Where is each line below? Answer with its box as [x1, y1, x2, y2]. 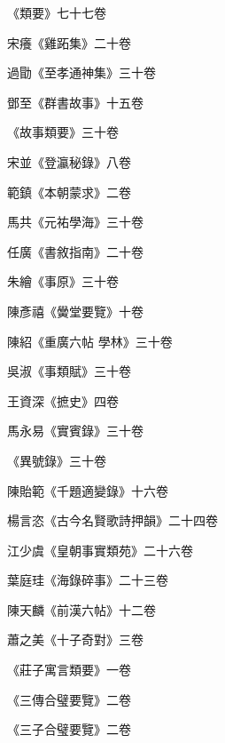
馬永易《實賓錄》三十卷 [7, 421, 144, 440]
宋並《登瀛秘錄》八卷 [7, 152, 131, 171]
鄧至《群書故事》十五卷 [7, 92, 144, 111]
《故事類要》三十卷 [7, 123, 119, 141]
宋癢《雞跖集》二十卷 [7, 33, 131, 52]
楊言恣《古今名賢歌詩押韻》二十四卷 [7, 511, 218, 530]
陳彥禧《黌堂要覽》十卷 [7, 301, 144, 320]
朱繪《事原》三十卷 [7, 272, 119, 291]
